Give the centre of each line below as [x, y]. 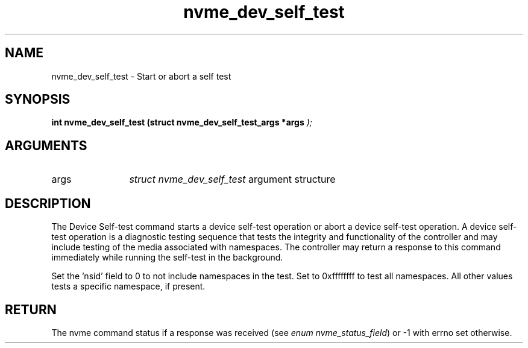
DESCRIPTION [48, 203]
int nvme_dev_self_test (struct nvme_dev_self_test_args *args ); [182, 122]
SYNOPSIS [38, 100]
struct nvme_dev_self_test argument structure [232, 179]
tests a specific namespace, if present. [128, 286]
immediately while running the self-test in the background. [167, 258]
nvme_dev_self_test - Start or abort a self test [141, 76]
